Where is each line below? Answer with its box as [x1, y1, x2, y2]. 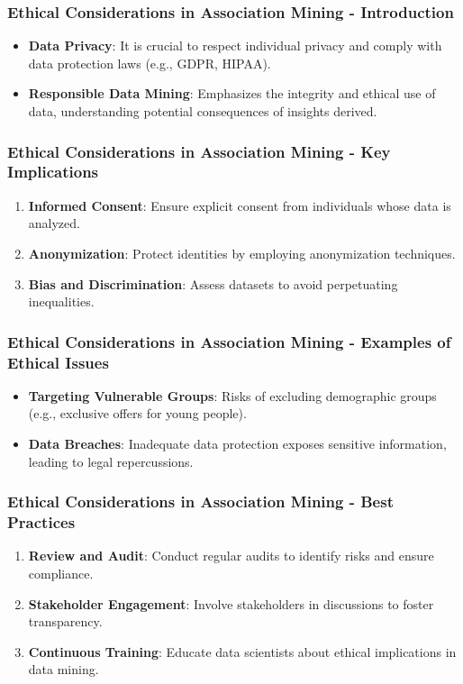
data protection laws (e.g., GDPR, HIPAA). [28, 53, 271, 72]
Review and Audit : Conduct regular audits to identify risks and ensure [28, 546, 434, 565]
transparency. [28, 612, 103, 631]
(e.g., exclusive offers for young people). [28, 404, 247, 423]
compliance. [28, 563, 94, 582]
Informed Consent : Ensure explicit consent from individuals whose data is [28, 196, 451, 214]
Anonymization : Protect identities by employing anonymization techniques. [28, 243, 456, 262]
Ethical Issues [7, 351, 109, 373]
